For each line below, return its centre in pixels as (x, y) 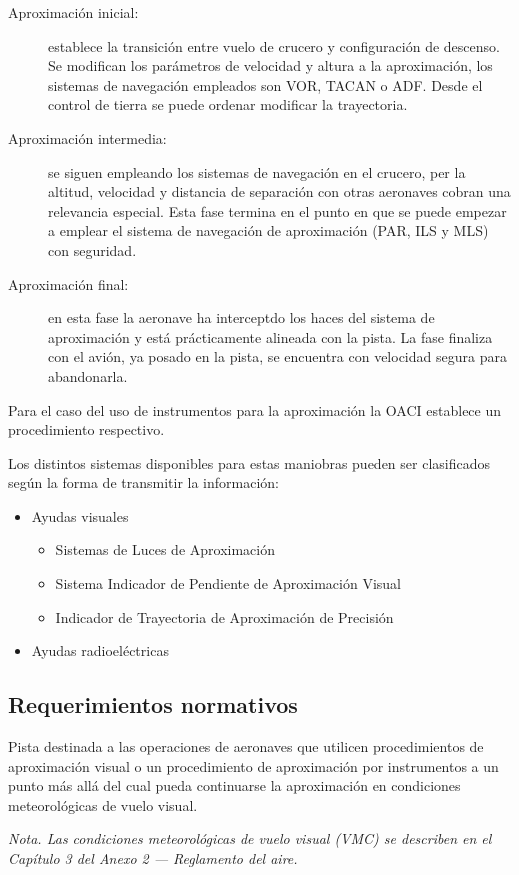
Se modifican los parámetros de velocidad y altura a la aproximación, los (270, 65)
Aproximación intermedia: (87, 137)
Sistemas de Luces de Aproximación (165, 549)
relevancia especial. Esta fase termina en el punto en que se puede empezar (277, 210)
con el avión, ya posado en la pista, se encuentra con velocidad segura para (277, 356)
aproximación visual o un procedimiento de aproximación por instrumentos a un (253, 765)
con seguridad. (92, 249)
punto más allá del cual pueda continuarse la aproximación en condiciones (234, 785)
